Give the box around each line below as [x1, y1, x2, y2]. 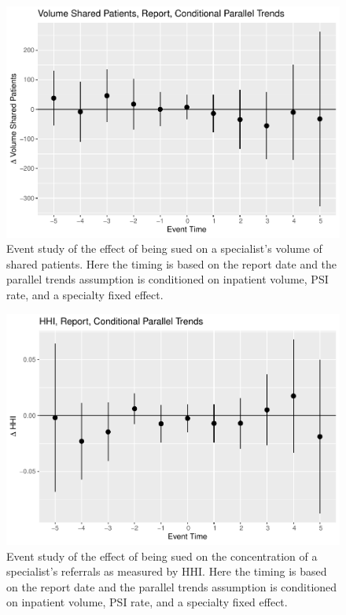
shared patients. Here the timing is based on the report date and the [6, 255, 337, 272]
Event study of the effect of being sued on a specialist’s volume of [6, 240, 322, 257]
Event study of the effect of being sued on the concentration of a [6, 547, 318, 564]
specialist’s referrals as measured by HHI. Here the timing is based [6, 563, 327, 580]
